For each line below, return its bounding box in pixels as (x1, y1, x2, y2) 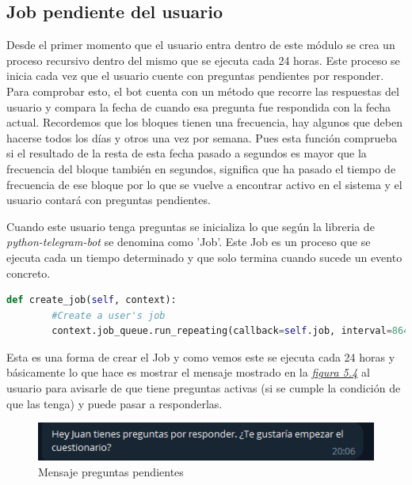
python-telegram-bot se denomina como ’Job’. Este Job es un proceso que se (6, 233, 371, 250)
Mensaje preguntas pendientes (38, 464, 184, 480)
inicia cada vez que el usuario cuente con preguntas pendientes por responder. (6, 67, 384, 84)
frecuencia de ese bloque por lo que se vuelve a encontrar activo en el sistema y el (6, 176, 402, 192)
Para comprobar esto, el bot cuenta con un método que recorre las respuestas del (6, 82, 399, 99)
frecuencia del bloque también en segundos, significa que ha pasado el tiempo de (6, 160, 396, 176)
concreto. (6, 264, 51, 281)
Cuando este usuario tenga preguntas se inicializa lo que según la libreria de (6, 218, 375, 234)
